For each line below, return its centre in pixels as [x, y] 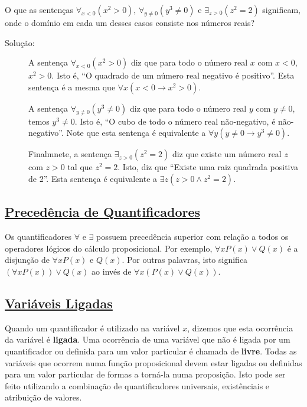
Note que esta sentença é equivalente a [136, 133]
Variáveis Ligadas [59, 303]
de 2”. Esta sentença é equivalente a [93, 178]
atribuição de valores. [43, 397]
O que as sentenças [39, 9]
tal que [80, 167]
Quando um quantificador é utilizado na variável [92, 328]
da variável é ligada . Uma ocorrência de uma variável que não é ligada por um [148, 339]
